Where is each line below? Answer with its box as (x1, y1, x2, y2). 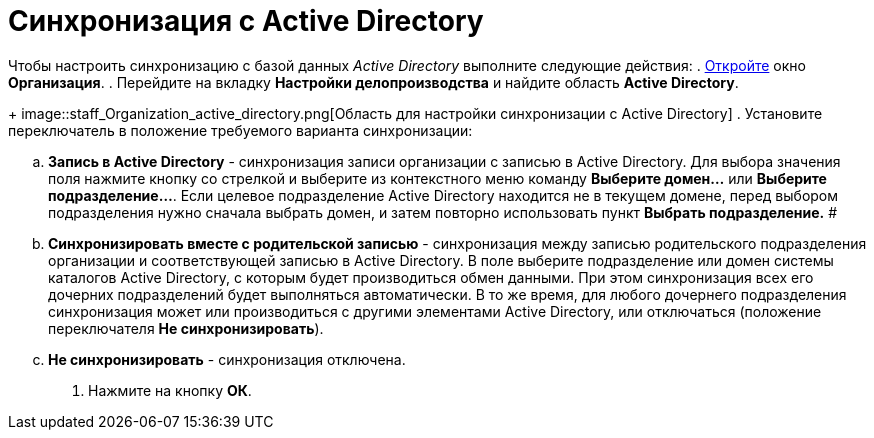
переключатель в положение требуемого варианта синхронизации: (8, 121, 473, 139)
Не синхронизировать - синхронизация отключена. (48, 350, 406, 368)
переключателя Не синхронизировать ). (48, 319, 324, 337)
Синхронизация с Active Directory (8, 4, 484, 38)
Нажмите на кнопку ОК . (88, 381, 252, 399)
